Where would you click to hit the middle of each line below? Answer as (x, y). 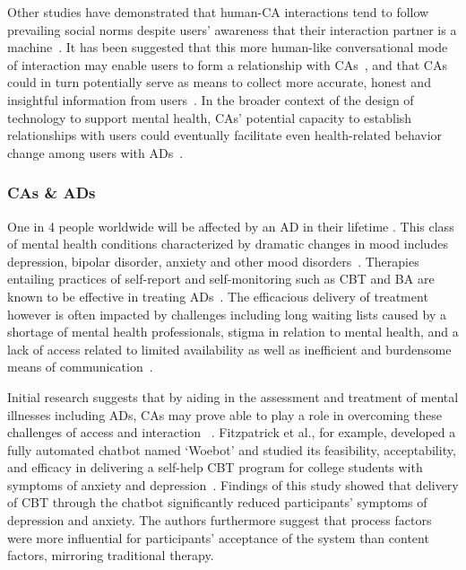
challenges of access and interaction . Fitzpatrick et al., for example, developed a (232, 432)
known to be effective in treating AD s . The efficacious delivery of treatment (218, 296)
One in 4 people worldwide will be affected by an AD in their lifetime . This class (231, 226)
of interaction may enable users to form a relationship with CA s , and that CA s (227, 64)
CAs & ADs (52, 193)
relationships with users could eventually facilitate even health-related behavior (225, 135)
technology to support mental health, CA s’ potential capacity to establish (210, 117)
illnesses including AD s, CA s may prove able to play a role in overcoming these (224, 414)
